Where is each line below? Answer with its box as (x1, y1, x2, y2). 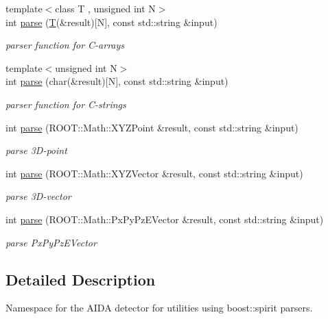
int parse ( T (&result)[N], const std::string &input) (5, 14, 218, 29)
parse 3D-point (5, 143, 67, 157)
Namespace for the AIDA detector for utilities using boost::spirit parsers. (5, 301, 313, 315)
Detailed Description (5, 268, 156, 290)
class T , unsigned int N (55, 1, 156, 15)
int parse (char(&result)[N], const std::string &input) (5, 74, 229, 88)
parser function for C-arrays (5, 38, 125, 52)
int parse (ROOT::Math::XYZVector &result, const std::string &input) (5, 166, 303, 180)
